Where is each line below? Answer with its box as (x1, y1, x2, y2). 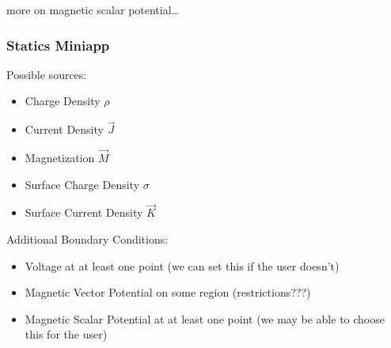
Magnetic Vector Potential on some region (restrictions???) (25, 284, 311, 301)
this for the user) (25, 326, 108, 342)
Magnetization (25, 149, 95, 166)
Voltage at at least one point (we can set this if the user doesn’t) (25, 257, 340, 274)
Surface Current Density (25, 204, 143, 221)
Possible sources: (6, 66, 87, 82)
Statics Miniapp (6, 35, 110, 55)
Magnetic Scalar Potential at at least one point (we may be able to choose (25, 310, 385, 327)
